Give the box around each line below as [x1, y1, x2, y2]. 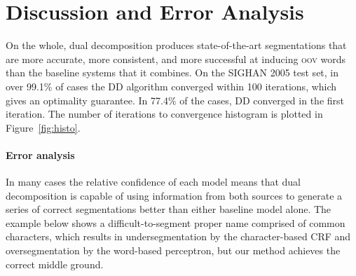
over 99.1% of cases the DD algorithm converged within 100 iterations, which [6, 78, 337, 93]
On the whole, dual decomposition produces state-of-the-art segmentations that [6, 38, 347, 53]
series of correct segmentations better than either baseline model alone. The [6, 202, 331, 216]
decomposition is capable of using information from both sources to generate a [6, 188, 343, 202]
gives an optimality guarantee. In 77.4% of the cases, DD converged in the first [6, 92, 344, 107]
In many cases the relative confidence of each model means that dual [6, 174, 301, 189]
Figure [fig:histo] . [6, 120, 81, 134]
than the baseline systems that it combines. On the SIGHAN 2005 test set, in [6, 65, 339, 80]
